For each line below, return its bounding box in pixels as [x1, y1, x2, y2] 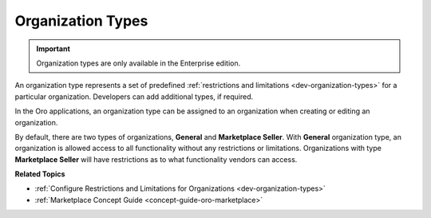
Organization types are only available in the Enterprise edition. [36, 58, 241, 68]
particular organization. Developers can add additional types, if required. [14, 92, 254, 101]
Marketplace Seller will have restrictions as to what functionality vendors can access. [14, 154, 298, 164]
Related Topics [14, 169, 65, 179]
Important [36, 44, 71, 54]
